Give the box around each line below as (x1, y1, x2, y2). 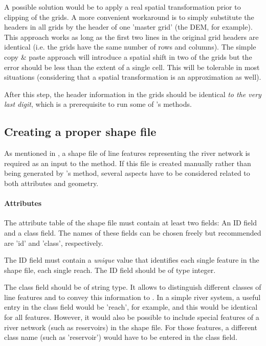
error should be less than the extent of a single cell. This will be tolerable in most (4, 61, 260, 72)
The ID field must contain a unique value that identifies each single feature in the (4, 255, 259, 265)
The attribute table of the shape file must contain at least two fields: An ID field (4, 217, 257, 228)
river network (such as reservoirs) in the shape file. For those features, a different (4, 321, 257, 332)
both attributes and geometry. (4, 177, 99, 188)
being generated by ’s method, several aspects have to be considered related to (4, 168, 250, 178)
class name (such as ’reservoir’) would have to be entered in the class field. (4, 332, 238, 342)
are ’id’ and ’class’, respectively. (4, 237, 103, 248)
